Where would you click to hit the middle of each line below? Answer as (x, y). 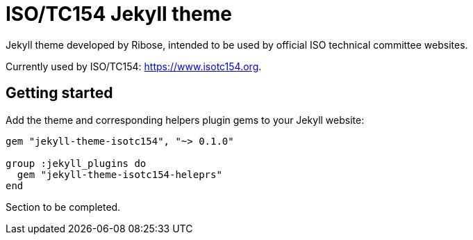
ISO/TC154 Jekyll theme (119, 14)
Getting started (59, 93)
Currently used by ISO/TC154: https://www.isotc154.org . (134, 66)
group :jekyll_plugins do (76, 163)
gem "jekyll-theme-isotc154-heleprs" (119, 174)
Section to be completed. (63, 207)
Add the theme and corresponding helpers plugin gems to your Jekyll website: (185, 120)
